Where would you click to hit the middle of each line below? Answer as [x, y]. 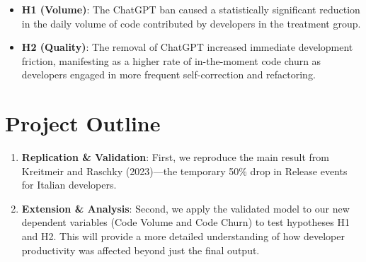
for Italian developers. [69, 185]
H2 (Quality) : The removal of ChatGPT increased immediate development [187, 47]
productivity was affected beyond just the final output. [141, 250]
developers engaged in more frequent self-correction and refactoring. [168, 75]
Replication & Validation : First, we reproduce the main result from [175, 157]
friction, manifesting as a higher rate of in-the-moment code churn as [171, 60]
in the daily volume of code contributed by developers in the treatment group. [191, 23]
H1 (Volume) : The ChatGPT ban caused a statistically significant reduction [191, 9]
